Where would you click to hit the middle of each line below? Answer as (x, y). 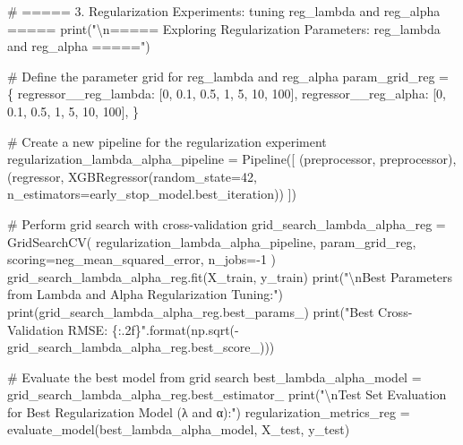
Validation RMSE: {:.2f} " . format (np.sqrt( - (123, 329)
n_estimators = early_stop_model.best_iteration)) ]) (152, 194)
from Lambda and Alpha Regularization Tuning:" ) (145, 294)
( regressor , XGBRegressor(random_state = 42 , (132, 176)
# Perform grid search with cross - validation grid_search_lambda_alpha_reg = (227, 223)
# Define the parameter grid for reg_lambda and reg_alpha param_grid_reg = (228, 76)
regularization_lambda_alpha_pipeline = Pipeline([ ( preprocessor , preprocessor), (232, 159)
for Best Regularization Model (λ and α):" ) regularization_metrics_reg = (209, 411)
